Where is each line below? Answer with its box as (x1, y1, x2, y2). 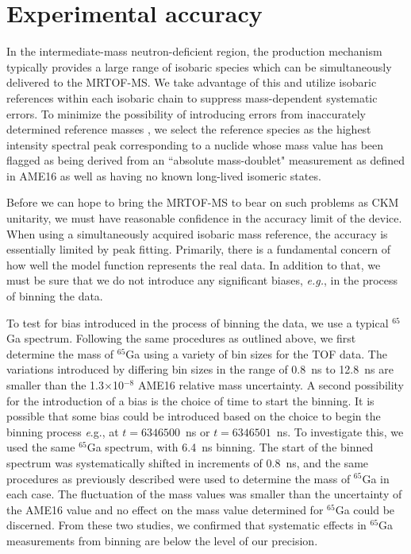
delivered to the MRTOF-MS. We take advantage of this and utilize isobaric (6, 74, 377, 91)
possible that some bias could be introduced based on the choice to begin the (6, 408, 381, 424)
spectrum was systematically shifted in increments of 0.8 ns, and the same (6, 454, 369, 471)
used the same (6, 439, 75, 455)
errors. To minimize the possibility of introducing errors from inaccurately (6, 105, 366, 122)
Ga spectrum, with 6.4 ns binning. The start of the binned (86, 439, 374, 455)
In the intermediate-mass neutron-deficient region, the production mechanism (6, 43, 382, 60)
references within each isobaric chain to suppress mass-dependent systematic (6, 89, 378, 106)
